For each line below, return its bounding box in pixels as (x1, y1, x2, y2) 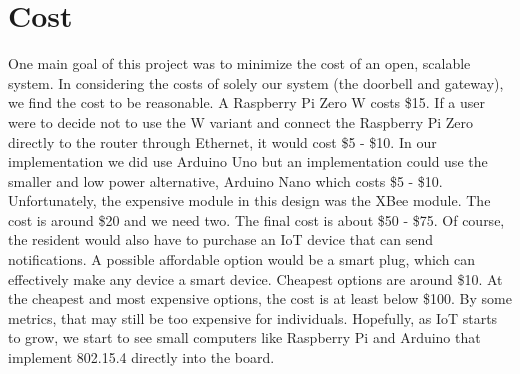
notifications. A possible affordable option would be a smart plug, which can (8, 249, 476, 270)
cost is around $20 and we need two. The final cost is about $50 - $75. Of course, (8, 209, 505, 230)
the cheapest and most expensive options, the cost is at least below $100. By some (8, 288, 512, 309)
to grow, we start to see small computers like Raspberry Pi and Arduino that (8, 327, 481, 348)
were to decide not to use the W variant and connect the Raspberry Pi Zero (8, 111, 474, 132)
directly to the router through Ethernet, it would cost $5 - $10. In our (8, 131, 437, 152)
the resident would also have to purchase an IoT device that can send (8, 229, 434, 250)
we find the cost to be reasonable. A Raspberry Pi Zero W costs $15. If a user (8, 92, 485, 113)
